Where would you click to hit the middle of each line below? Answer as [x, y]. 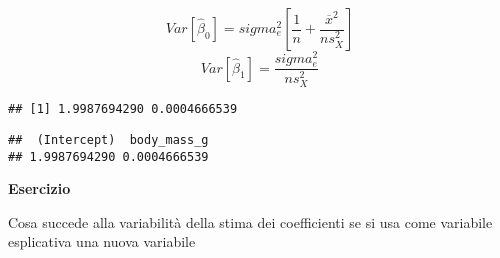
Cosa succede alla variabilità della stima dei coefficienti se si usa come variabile [250, 221]
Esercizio [39, 188]
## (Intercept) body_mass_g [108, 139]
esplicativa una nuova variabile [102, 241]
